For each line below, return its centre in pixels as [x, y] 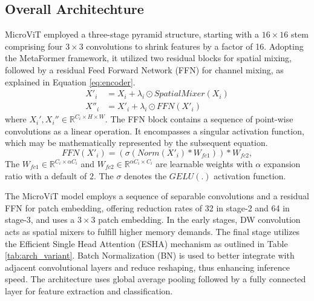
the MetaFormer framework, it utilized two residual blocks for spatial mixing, [148, 58]
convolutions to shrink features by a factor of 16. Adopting [195, 46]
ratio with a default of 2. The [59, 175]
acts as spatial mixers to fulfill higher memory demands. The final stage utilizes [152, 231]
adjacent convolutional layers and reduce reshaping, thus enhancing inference [147, 267]
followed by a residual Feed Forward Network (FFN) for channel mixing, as [144, 69]
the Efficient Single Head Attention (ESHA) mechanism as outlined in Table [146, 243]
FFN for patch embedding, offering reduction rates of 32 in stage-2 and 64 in [147, 207]
